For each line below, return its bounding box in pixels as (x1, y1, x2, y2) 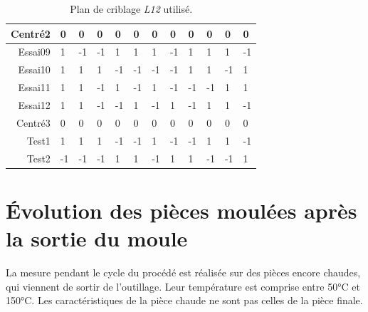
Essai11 (18, 80, 51, 95)
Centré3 (16, 115, 51, 130)
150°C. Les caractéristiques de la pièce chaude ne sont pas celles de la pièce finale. (6, 293, 363, 308)
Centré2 (11, 26, 51, 41)
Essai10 (18, 62, 51, 77)
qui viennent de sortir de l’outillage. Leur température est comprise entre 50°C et (6, 279, 360, 293)
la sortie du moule (6, 223, 188, 252)
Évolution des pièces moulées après (6, 195, 357, 224)
